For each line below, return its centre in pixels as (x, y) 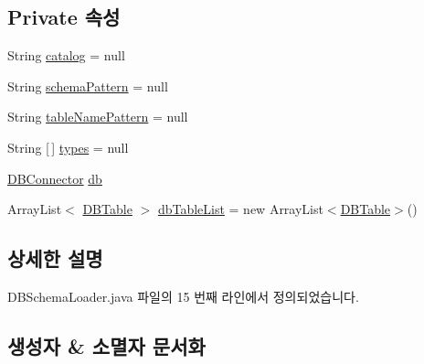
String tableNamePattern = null (98, 117)
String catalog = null (66, 55)
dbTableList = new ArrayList (240, 209)
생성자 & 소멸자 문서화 (106, 345)
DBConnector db (55, 178)
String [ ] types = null (68, 147)
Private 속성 (64, 17)
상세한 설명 (55, 258)
